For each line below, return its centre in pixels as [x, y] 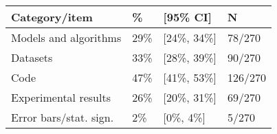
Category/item [52, 17]
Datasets [32, 57]
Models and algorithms [66, 37]
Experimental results [61, 97]
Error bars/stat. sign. [63, 117]
